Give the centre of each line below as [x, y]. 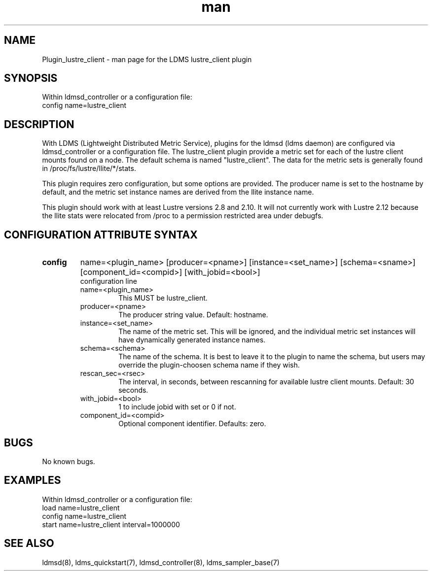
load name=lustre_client [81, 507]
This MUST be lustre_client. [163, 298]
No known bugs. [69, 461]
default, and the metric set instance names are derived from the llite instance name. [178, 192]
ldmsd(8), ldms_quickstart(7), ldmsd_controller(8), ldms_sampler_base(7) [161, 562]
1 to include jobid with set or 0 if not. [177, 407]
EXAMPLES [33, 480]
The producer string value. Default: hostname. [193, 315]
